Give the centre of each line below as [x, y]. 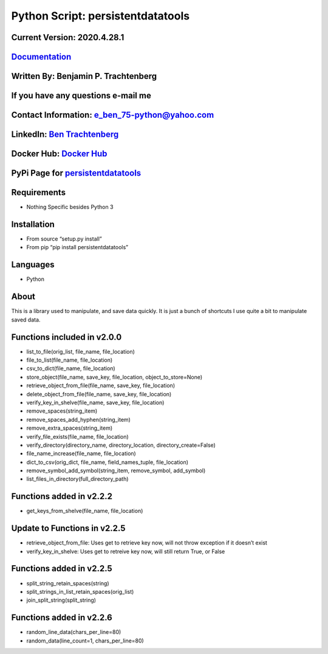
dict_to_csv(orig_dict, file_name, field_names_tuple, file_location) [107, 462]
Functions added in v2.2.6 [62, 618]
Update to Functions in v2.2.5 [68, 528]
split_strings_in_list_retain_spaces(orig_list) [80, 591]
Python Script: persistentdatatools [101, 16]
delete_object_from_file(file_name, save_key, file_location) [99, 394]
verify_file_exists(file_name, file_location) [77, 436]
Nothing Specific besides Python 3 [70, 207]
